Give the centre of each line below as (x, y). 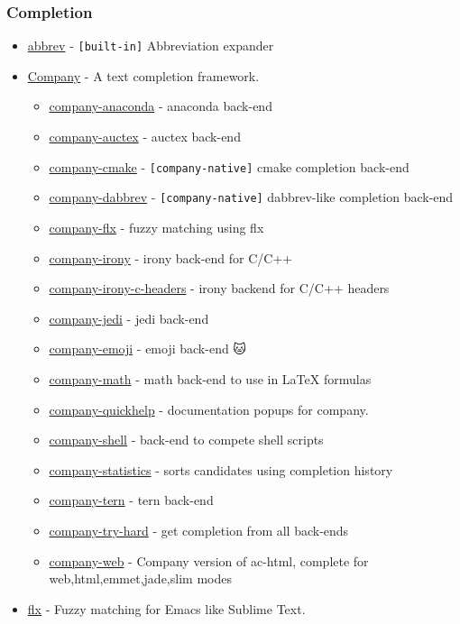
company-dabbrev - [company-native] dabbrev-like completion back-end (251, 197)
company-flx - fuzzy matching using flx (156, 227)
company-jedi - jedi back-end (129, 318)
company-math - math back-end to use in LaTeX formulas (210, 378)
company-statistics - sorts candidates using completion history (221, 469)
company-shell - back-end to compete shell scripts (186, 440)
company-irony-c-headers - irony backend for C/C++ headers (219, 288)
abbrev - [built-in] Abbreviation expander (151, 46)
